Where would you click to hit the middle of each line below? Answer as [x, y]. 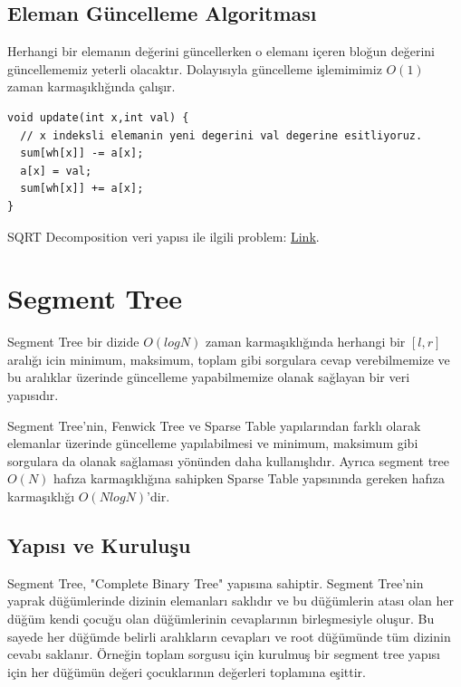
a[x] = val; [56, 171]
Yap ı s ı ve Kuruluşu [99, 545]
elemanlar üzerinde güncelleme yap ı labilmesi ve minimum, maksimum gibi [213, 443]
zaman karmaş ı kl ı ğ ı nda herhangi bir [305, 342]
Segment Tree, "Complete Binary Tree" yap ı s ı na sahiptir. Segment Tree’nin [216, 582]
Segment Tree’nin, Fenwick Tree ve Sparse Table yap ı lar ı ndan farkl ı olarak [214, 425]
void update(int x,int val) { [98, 117]
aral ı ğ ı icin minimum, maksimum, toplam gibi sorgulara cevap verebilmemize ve [229, 359]
